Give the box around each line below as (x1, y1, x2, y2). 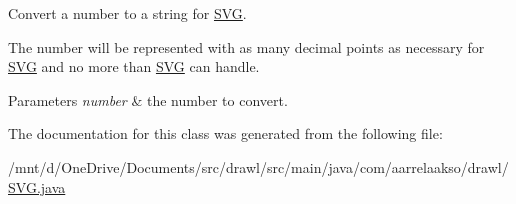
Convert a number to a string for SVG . (8, 3, 247, 23)
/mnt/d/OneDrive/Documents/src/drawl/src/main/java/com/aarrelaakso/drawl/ (8, 156, 509, 177)
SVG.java (8, 176, 66, 197)
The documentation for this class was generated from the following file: (8, 123, 443, 144)
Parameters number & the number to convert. (8, 89, 288, 110)
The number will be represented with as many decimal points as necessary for (8, 36, 485, 57)
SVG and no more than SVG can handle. (8, 56, 260, 77)
